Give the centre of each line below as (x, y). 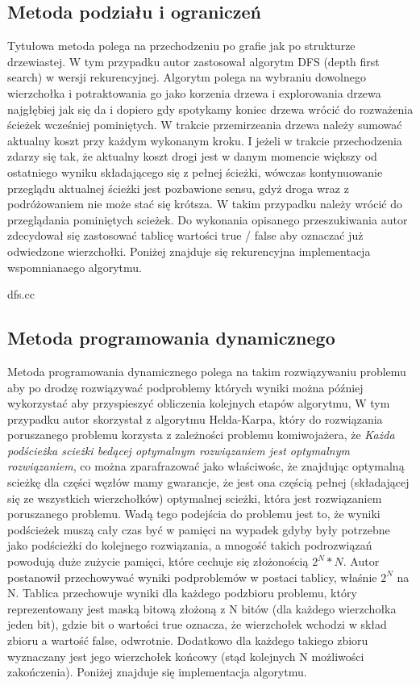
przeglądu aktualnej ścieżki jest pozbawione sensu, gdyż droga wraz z (178, 188)
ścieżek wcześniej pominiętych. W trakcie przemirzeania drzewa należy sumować (205, 125)
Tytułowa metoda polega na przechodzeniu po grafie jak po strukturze (181, 46)
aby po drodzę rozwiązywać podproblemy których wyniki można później (185, 387)
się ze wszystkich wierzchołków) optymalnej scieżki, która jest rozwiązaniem (195, 498)
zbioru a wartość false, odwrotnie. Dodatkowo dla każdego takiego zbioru (188, 640)
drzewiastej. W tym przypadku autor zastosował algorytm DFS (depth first (193, 61)
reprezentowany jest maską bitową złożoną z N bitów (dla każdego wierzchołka (202, 608)
